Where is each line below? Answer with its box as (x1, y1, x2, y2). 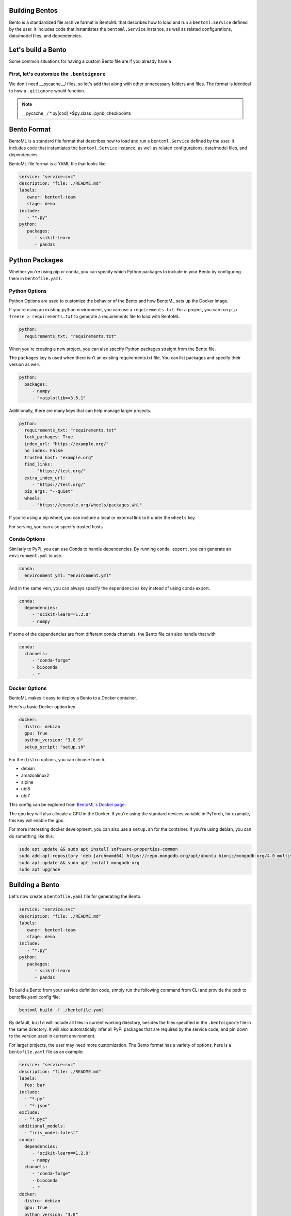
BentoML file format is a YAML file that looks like (9, 161, 106, 166)
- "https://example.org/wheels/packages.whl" (32, 502, 143, 508)
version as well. (9, 361, 40, 367)
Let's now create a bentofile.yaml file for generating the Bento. (9, 894, 142, 899)
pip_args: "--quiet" (24, 489, 73, 494)
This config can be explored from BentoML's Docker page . (9, 802, 126, 807)
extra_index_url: (24, 475, 65, 481)
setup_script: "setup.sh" (24, 744, 86, 750)
